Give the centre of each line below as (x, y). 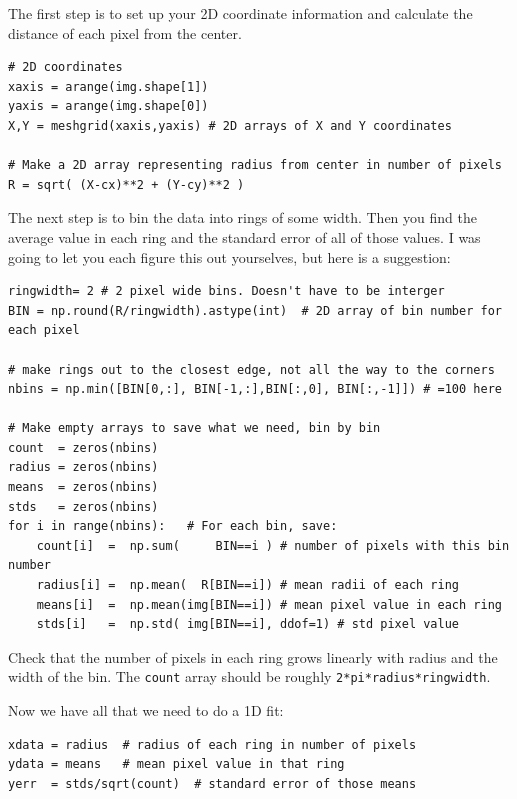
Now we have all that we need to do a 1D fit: (146, 710)
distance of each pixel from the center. (125, 32)
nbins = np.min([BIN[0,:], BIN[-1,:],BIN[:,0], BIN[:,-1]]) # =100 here (255, 389)
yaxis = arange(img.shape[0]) (108, 106)
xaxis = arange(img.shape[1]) (108, 86)
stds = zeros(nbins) (83, 506)
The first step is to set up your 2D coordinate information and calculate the (240, 13)
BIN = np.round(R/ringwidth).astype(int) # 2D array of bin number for (255, 310)
